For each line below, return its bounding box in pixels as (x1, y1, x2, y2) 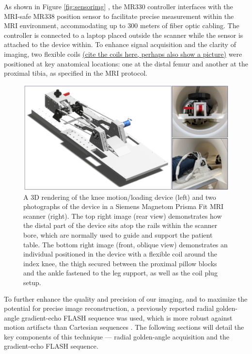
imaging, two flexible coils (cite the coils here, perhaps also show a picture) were (4, 48, 242, 59)
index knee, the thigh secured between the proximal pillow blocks (23, 258, 217, 268)
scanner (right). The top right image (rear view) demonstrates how (23, 210, 222, 221)
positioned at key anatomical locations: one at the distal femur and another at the (4, 58, 248, 68)
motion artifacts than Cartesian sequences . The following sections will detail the (4, 322, 244, 332)
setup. (23, 277, 41, 287)
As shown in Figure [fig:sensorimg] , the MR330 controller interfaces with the (4, 1, 233, 11)
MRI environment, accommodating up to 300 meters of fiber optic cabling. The (4, 20, 239, 31)
